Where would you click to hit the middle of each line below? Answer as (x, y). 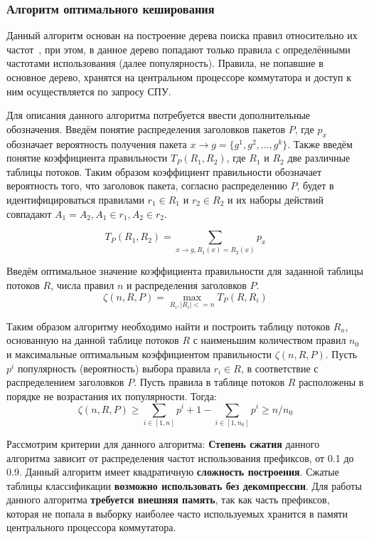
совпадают (29, 213)
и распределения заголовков (186, 285)
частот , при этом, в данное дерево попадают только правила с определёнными (178, 49)
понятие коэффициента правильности (87, 158)
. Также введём (320, 143)
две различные (319, 158)
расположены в (331, 382)
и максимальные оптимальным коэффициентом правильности (139, 354)
